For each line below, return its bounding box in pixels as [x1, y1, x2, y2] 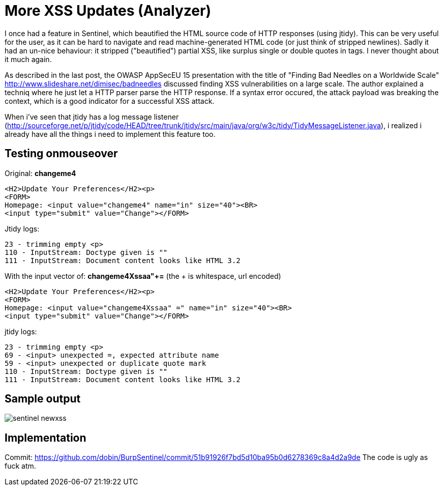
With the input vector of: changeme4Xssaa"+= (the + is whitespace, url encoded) [5, 271, 281, 280]
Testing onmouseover [5, 147, 118, 160]
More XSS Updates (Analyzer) [5, 2, 211, 19]
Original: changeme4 [5, 168, 76, 178]
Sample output [5, 392, 81, 406]
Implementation [5, 431, 86, 444]
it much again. [5, 54, 52, 64]
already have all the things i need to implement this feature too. [5, 129, 216, 138]
